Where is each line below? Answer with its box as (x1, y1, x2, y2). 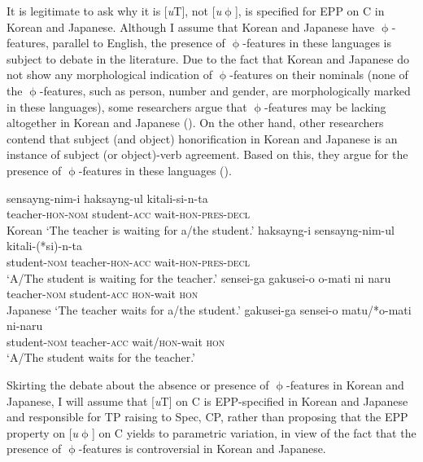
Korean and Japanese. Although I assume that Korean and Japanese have (7, 18, 375, 35)
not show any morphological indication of (7, 66, 212, 83)
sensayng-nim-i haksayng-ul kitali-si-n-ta (7, 189, 208, 206)
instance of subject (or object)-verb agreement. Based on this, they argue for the (7, 146, 408, 163)
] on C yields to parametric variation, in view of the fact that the (91, 424, 416, 441)
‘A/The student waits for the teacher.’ (7, 349, 195, 366)
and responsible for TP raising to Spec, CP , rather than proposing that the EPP (7, 408, 408, 425)
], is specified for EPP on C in (234, 2, 385, 19)
